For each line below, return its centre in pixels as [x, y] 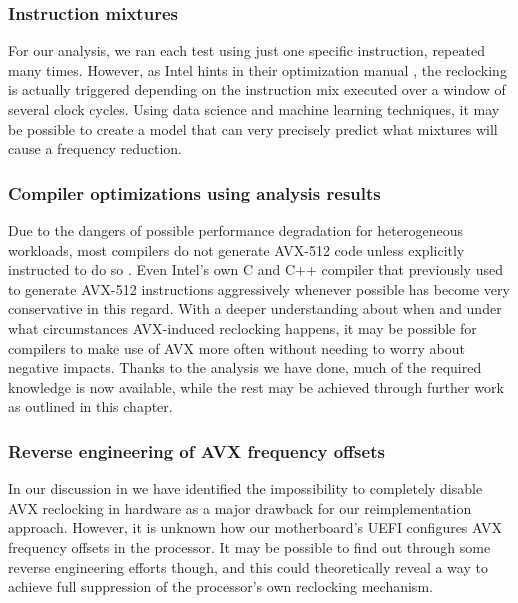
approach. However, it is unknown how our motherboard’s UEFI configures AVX [255, 527]
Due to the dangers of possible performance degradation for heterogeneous [235, 230]
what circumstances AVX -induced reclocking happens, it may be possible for [242, 327]
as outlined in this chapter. [90, 406]
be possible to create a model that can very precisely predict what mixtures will [253, 128]
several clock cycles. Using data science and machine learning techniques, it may [254, 109]
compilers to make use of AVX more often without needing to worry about [236, 347]
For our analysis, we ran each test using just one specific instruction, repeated [246, 50]
